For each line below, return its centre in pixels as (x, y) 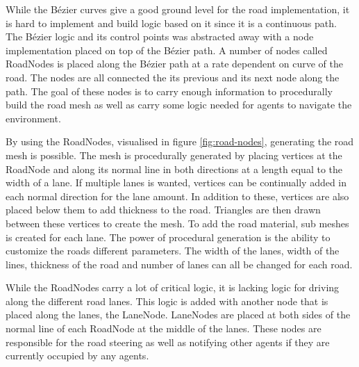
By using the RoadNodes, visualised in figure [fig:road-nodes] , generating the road (180, 141)
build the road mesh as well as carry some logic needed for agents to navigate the (179, 105)
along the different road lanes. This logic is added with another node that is (167, 301)
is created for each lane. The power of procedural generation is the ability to (168, 237)
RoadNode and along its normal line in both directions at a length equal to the (174, 169)
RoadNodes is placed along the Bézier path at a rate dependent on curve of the (174, 64)
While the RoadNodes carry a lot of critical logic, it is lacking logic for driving (173, 287)
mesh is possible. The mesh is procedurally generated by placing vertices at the (174, 155)
